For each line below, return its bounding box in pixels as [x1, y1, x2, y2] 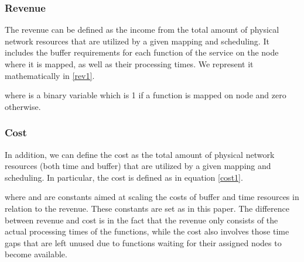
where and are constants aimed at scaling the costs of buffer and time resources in [5, 191, 299, 203]
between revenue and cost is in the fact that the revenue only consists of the [5, 213, 278, 226]
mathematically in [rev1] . [5, 69, 95, 81]
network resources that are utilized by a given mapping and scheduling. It [5, 35, 269, 47]
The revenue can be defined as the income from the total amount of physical [5, 23, 279, 36]
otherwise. [5, 100, 41, 112]
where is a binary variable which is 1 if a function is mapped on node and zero [5, 89, 286, 101]
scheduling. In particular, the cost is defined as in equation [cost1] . [5, 171, 243, 183]
